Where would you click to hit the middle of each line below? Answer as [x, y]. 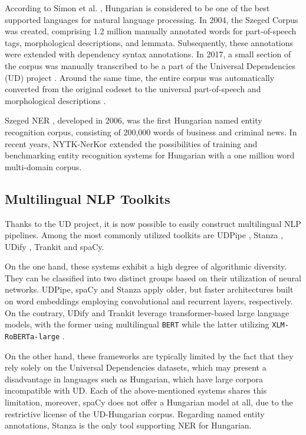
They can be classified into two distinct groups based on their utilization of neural [153, 277]
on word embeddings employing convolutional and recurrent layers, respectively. [149, 301]
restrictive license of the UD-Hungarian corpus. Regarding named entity [135, 413]
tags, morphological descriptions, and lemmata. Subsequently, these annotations [149, 42]
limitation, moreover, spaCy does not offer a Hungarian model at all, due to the [149, 402]
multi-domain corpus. [43, 166]
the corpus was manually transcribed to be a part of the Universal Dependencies [150, 65]
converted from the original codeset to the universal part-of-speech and [133, 89]
